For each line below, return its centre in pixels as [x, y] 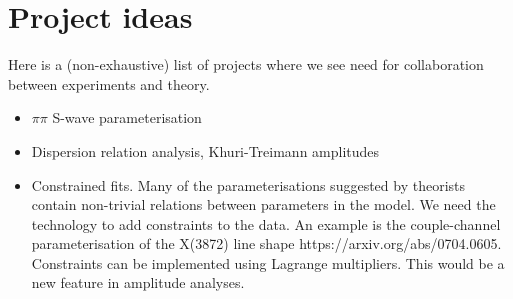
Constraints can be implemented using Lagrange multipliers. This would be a [268, 262]
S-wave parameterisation [127, 117]
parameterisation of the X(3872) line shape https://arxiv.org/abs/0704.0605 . [266, 243]
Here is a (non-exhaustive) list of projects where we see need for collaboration [246, 64]
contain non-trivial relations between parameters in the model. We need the [263, 204]
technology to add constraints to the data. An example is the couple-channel [266, 223]
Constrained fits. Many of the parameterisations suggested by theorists [248, 184]
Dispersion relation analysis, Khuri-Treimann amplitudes [205, 150]
